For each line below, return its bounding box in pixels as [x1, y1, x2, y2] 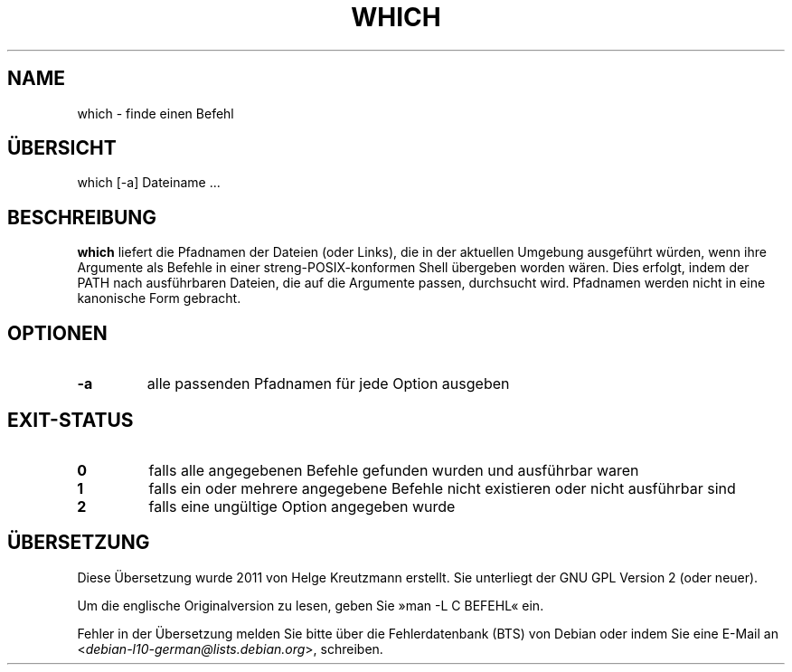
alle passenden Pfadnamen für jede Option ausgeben [146, 374, 510, 393]
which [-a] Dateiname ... [77, 175, 221, 191]
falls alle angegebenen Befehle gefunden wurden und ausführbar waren [148, 460, 639, 479]
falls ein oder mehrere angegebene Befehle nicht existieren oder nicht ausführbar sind [148, 478, 736, 497]
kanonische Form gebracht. [77, 290, 241, 307]
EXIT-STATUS [7, 408, 134, 431]
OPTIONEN [7, 321, 108, 345]
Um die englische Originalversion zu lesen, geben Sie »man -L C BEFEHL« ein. [77, 597, 544, 613]
